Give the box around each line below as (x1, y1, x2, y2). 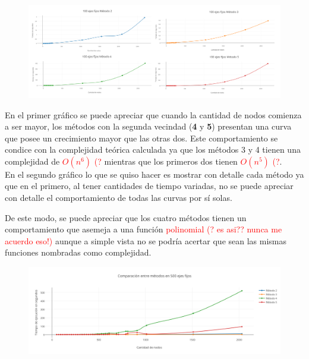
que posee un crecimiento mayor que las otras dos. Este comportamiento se (5, 131, 278, 144)
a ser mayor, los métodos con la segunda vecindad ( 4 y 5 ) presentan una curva (5, 120, 292, 133)
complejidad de (5, 155, 60, 167)
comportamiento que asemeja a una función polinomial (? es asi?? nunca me (5, 223, 282, 235)
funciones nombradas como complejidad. (5, 246, 152, 259)
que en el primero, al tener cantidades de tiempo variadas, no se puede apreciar (5, 179, 294, 192)
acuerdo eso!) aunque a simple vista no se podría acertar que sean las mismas (5, 234, 287, 247)
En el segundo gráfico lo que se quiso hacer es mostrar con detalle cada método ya (5, 168, 304, 180)
